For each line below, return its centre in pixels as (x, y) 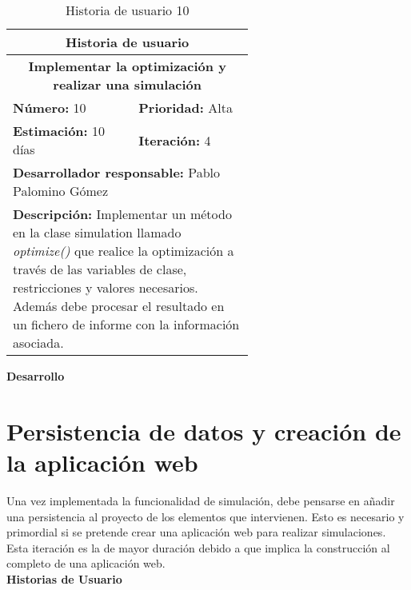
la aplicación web (102, 462)
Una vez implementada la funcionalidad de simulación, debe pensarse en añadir (201, 500)
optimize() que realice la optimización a (124, 251)
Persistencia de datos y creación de (204, 431)
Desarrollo (36, 376)
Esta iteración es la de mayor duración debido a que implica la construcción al (198, 547)
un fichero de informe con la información (126, 324)
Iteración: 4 (175, 140)
